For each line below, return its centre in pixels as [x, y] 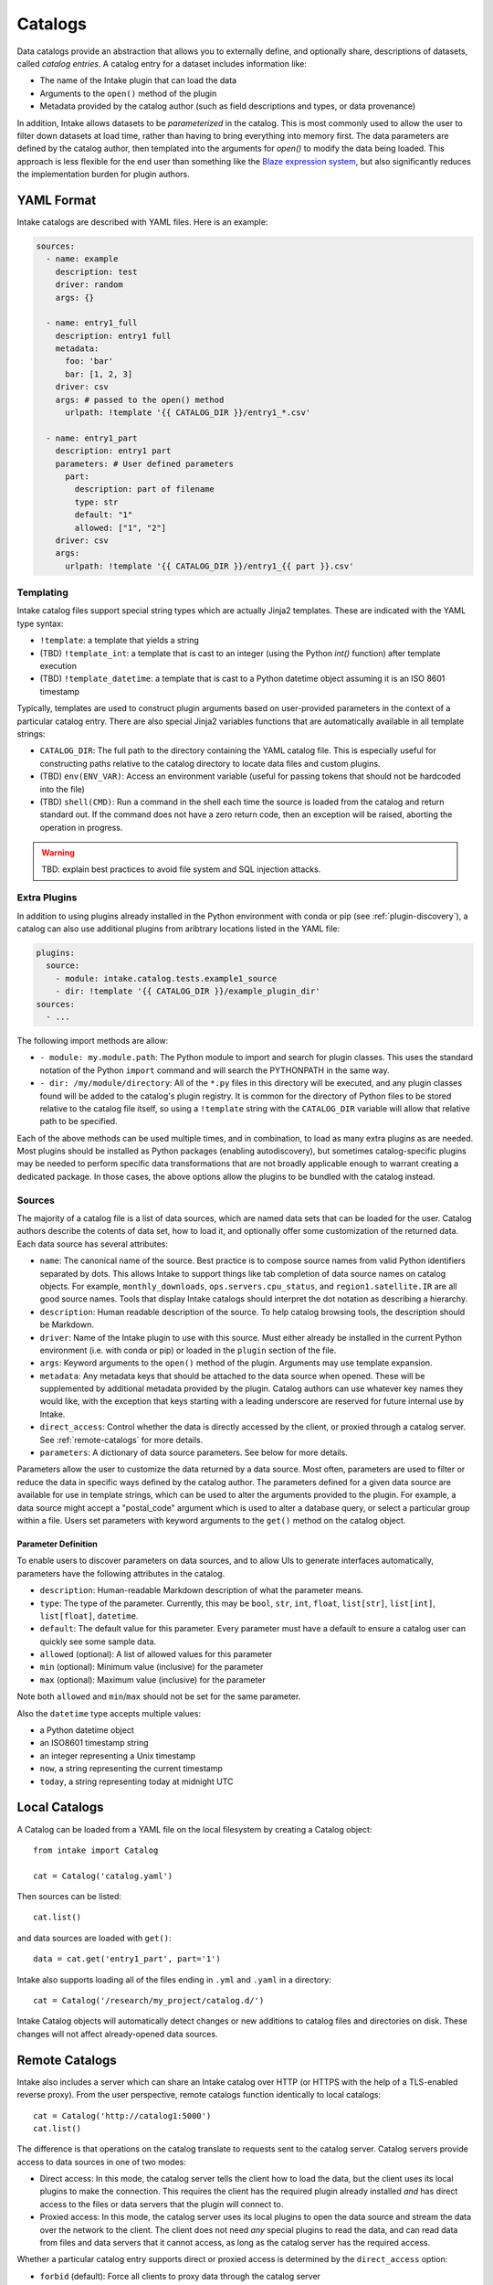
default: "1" [104, 515]
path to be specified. [79, 1121]
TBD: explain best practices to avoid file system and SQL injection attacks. [181, 869]
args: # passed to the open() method [140, 399]
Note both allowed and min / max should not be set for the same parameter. [159, 1696]
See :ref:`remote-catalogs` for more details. [121, 1440]
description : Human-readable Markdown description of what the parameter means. [202, 1590]
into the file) [63, 789]
